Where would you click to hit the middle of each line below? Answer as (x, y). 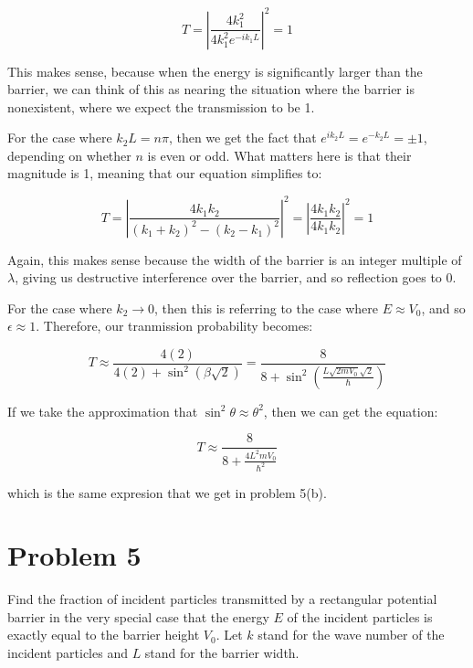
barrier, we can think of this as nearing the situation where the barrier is (211, 89)
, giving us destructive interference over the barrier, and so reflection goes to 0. (236, 277)
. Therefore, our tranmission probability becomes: (174, 326)
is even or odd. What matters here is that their (279, 155)
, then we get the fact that (242, 138)
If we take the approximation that (103, 411)
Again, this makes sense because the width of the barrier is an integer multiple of (235, 259)
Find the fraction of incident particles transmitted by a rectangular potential (222, 599)
